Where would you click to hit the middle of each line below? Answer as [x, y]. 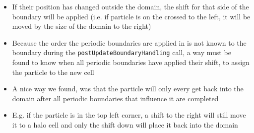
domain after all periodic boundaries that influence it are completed [115, 98]
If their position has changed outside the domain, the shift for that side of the [130, 6]
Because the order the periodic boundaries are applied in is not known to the [129, 42]
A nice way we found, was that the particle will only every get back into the [128, 89]
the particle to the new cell [53, 72]
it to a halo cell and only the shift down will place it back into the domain [125, 125]
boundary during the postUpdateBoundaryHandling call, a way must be [122, 52]
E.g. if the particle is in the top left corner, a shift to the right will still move [129, 115]
